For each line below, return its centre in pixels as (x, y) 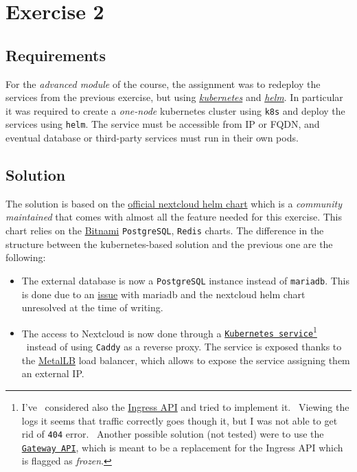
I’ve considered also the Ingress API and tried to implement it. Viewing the (185, 406)
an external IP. (53, 373)
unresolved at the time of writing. (92, 307)
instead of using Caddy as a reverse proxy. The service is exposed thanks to (184, 347)
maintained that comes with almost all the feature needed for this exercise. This (174, 217)
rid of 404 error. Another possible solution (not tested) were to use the (173, 434)
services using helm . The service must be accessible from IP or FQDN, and (163, 124)
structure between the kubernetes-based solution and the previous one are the (169, 244)
